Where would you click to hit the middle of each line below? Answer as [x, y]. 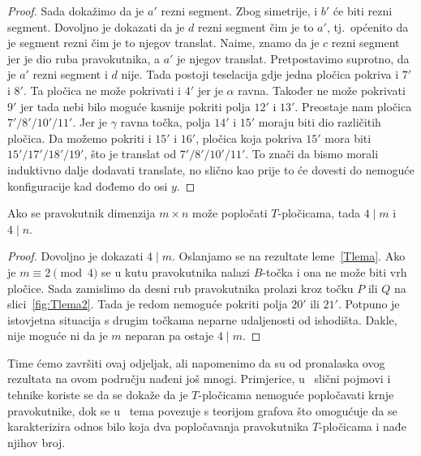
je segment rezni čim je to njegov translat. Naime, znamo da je [163, 43]
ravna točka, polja [165, 122]
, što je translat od [130, 154]
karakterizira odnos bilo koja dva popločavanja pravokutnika [158, 426]
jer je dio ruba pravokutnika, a [84, 58]
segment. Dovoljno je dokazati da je [96, 26]
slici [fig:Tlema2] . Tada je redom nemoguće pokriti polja [148, 304]
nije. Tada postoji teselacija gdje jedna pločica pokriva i [260, 74]
